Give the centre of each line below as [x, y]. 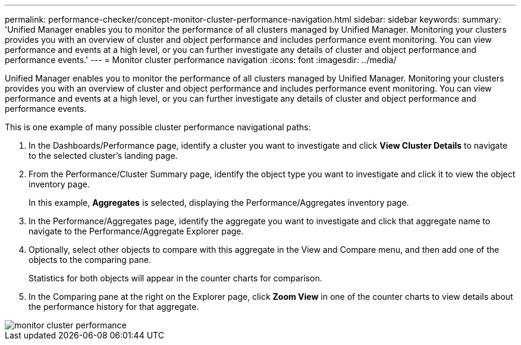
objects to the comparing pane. [90, 260]
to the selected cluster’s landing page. [103, 156]
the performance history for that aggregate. [114, 307]
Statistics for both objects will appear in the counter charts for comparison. [175, 278]
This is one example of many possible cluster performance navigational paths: [158, 127]
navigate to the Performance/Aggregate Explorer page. [136, 231]
